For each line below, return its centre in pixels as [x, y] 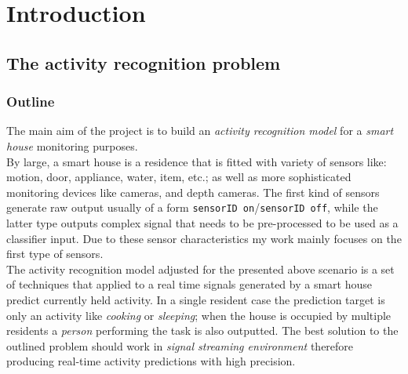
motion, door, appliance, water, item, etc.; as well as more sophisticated [179, 177]
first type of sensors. [55, 254]
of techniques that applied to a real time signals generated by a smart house [189, 284]
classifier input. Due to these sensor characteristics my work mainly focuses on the [204, 238]
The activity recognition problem [144, 62]
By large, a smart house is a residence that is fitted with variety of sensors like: [197, 161]
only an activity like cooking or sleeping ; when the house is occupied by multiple [199, 315]
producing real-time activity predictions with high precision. [151, 361]
